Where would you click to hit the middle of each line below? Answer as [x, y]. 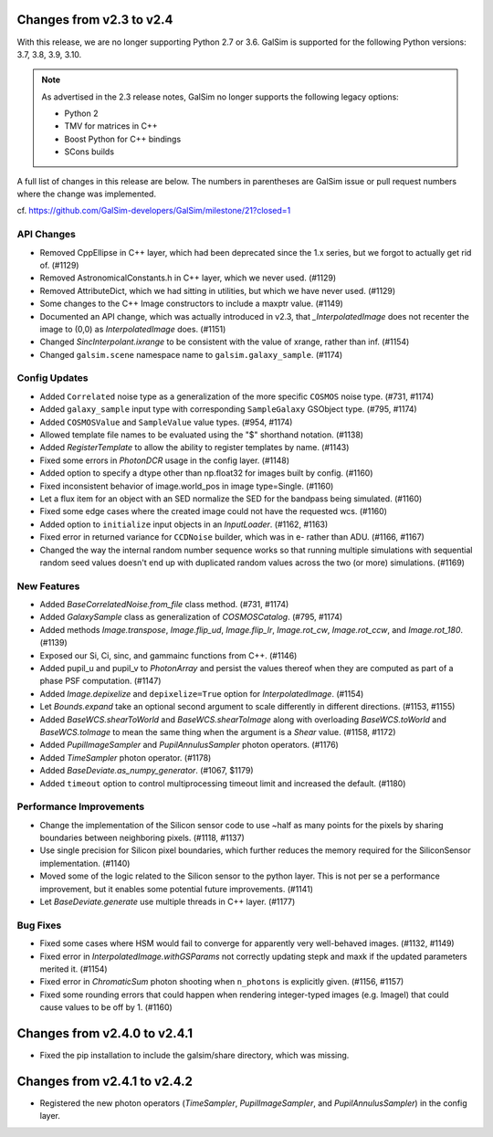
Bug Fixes [39, 925]
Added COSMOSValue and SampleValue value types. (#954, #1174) [166, 422]
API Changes [47, 235]
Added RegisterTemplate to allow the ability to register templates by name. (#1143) [194, 447]
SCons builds [89, 152]
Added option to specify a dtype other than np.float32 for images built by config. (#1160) [206, 473]
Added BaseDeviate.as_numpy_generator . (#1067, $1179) [147, 771]
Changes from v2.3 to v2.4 [95, 20]
